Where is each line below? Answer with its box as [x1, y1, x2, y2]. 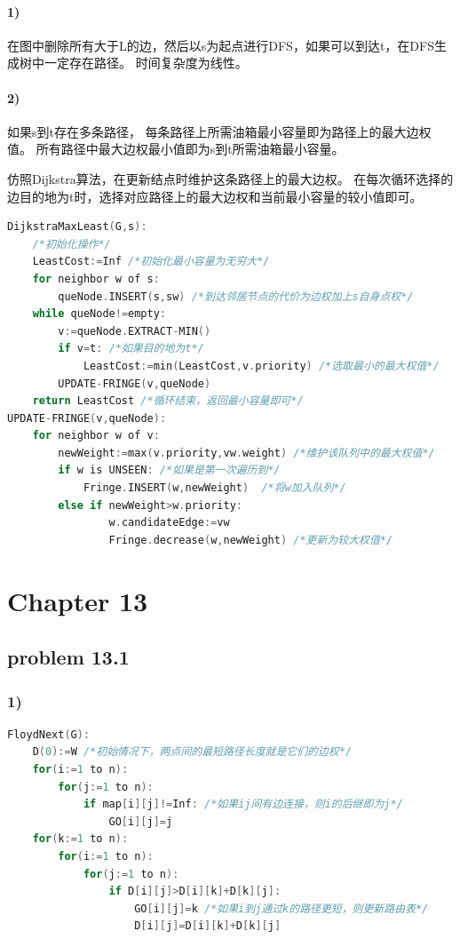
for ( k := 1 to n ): [32, 832, 129, 846]
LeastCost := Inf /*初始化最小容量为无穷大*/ [32, 255, 270, 268]
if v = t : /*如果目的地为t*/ [58, 342, 204, 355]
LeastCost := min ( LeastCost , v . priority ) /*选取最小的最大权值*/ [83, 359, 440, 372]
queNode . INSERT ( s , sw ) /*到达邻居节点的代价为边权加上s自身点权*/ [58, 290, 414, 303]
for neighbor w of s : [32, 272, 160, 285]
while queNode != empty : [32, 307, 167, 321]
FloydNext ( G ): [7, 728, 91, 741]
